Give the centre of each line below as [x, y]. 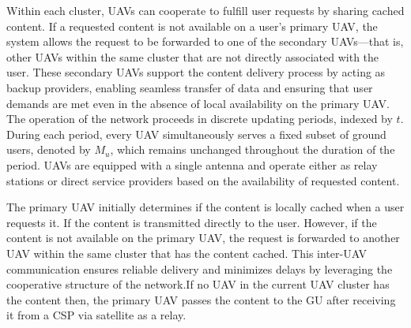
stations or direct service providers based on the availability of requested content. [203, 180]
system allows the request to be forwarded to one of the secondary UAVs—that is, [205, 41]
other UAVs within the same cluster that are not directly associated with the [193, 56]
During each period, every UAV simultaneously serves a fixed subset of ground [196, 134]
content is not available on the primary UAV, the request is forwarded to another [203, 238]
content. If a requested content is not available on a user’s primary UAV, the [192, 26]
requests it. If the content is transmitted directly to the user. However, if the [192, 222]
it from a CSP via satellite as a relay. [96, 315]
